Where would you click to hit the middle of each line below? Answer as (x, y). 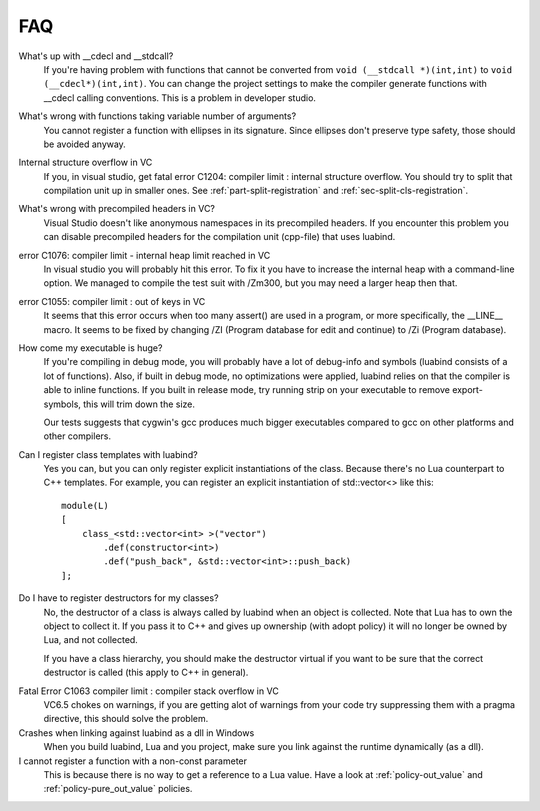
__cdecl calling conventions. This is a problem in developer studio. (180, 97)
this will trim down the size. (139, 404)
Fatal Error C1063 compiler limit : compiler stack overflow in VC (148, 691)
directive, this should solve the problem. (126, 719)
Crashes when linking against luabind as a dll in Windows (136, 732)
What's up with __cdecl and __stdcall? (96, 56)
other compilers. (77, 436)
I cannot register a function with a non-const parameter (133, 761)
